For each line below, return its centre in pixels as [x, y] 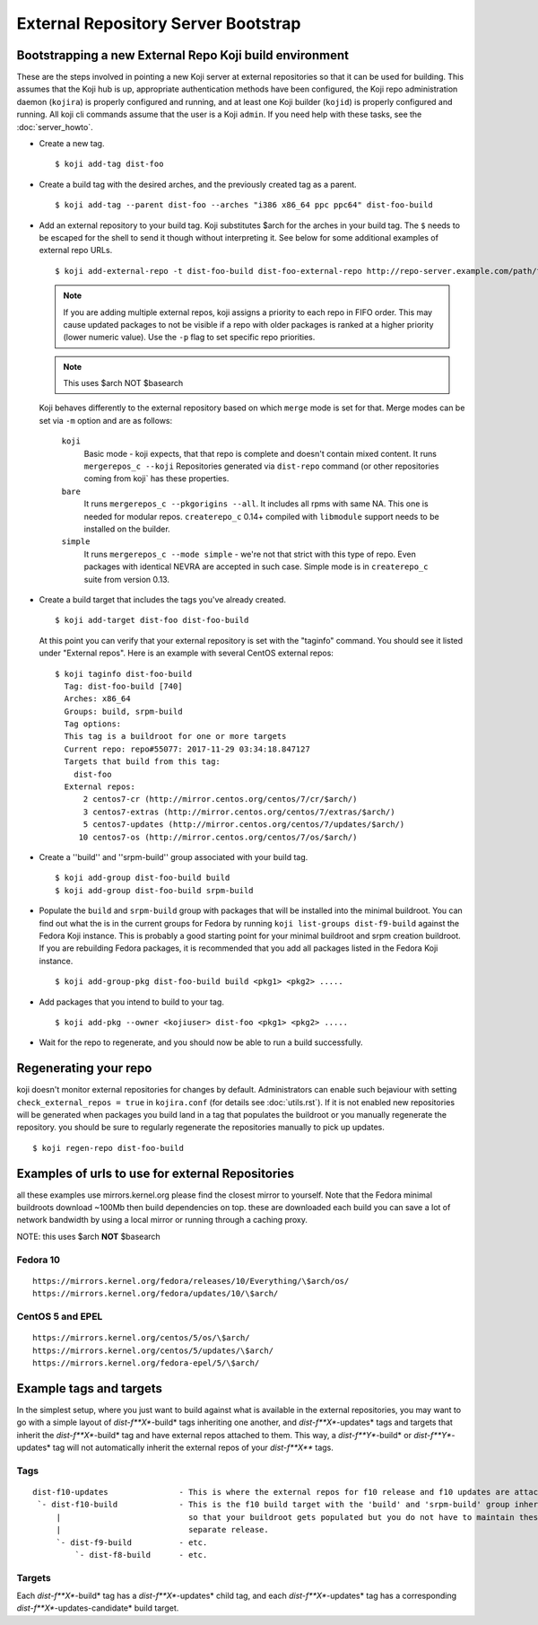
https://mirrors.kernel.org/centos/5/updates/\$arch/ [153, 1350]
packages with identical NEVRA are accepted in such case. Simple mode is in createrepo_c [256, 567]
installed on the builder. [127, 529]
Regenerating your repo [84, 1068]
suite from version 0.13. [127, 579]
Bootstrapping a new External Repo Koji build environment [183, 55]
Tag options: [93, 724]
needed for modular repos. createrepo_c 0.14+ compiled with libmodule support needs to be [261, 516]
